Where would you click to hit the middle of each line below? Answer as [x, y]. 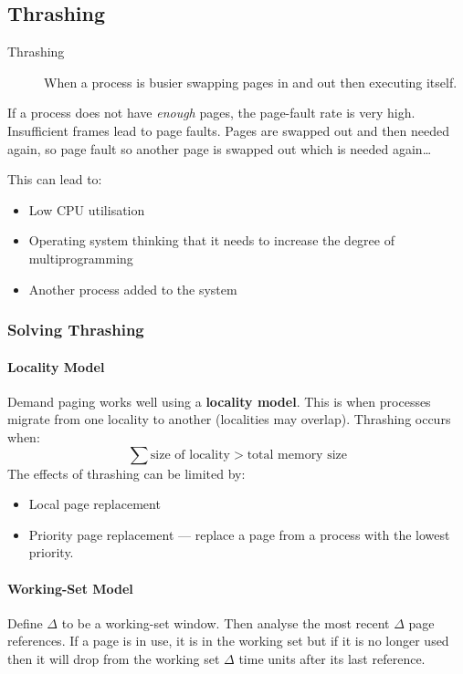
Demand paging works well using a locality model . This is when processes [219, 401]
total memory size [297, 455]
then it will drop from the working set [114, 658]
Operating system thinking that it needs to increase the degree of [211, 240]
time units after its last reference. [332, 658]
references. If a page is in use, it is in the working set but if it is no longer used [228, 641]
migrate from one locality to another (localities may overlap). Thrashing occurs [229, 419]
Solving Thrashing [76, 330]
